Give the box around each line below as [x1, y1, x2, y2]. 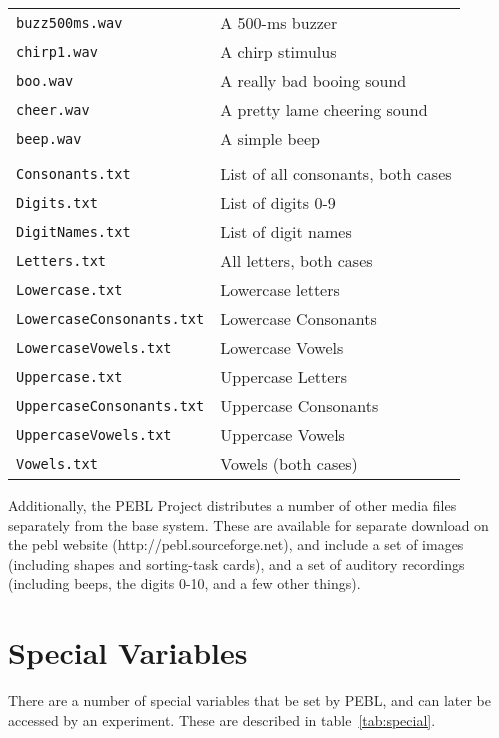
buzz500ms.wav [16, 14, 123, 31]
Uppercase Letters [220, 365, 347, 388]
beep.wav [16, 130, 82, 147]
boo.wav [16, 72, 74, 89]
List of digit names [220, 220, 352, 243]
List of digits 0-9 [220, 191, 336, 214]
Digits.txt [16, 194, 98, 211]
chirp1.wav [16, 43, 98, 60]
